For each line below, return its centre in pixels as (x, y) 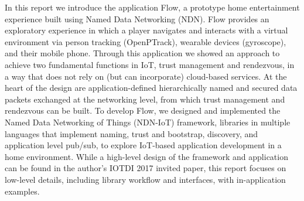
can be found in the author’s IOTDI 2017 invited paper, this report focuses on (146, 168)
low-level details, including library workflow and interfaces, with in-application (145, 179)
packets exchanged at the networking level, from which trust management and (145, 99)
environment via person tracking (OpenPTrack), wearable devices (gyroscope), (146, 41)
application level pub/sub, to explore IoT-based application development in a (143, 145)
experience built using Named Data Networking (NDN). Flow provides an (137, 18)
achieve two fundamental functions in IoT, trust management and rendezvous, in (150, 64)
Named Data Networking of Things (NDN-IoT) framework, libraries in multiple (148, 122)
